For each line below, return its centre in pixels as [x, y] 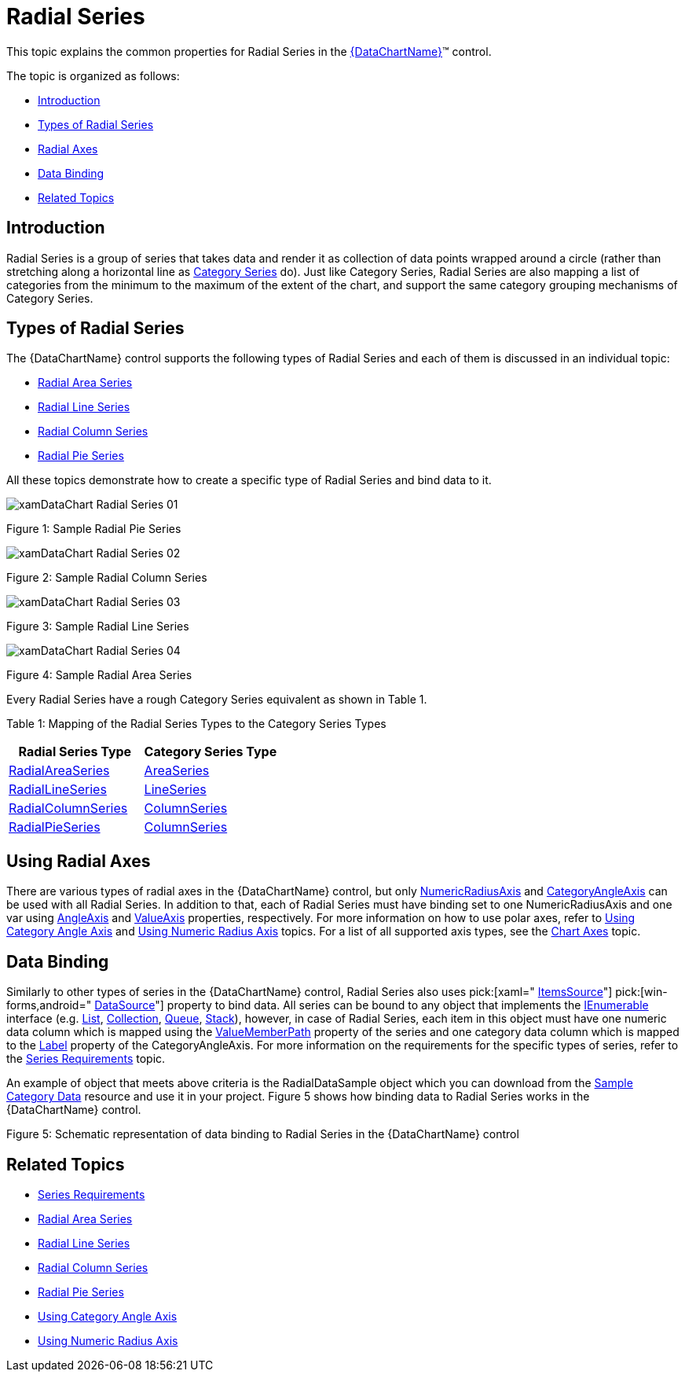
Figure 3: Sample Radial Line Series [98, 627]
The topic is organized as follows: [93, 75]
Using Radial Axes [79, 861]
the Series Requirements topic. [86, 1059]
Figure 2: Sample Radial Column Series [107, 578]
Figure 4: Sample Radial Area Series [99, 675]
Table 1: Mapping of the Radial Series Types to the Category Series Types [196, 724]
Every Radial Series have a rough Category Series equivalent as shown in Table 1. [217, 700]
